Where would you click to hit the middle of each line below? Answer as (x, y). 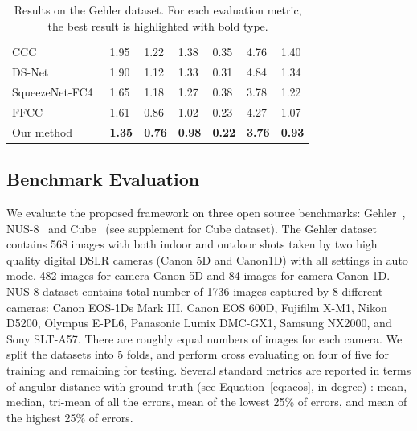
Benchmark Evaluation (103, 179)
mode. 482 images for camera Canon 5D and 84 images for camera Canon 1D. (198, 275)
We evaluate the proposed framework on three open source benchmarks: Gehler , (206, 213)
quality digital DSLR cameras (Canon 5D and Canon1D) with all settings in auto (207, 259)
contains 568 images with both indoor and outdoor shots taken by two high (192, 244)
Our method (43, 131)
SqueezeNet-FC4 (53, 92)
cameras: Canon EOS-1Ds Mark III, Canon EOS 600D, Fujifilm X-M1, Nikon (197, 307)
